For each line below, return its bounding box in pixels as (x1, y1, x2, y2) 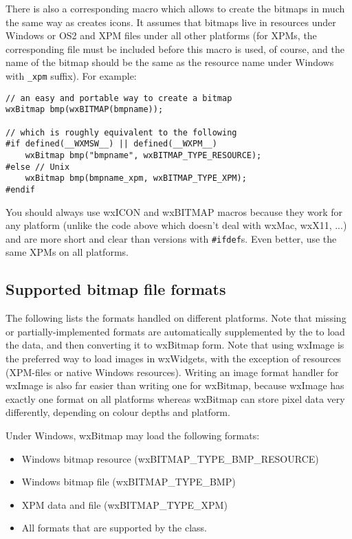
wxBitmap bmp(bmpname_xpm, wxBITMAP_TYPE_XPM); (25, 173, 247, 184)
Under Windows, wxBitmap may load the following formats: (5, 428, 260, 442)
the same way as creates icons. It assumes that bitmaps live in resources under (5, 14, 336, 29)
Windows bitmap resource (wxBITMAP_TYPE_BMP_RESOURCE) (21, 451, 319, 465)
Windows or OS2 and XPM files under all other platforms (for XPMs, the (5, 28, 317, 43)
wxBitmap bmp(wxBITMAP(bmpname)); (5, 104, 164, 115)
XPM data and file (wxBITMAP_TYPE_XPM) (21, 497, 228, 511)
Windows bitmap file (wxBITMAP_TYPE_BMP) (21, 474, 236, 489)
